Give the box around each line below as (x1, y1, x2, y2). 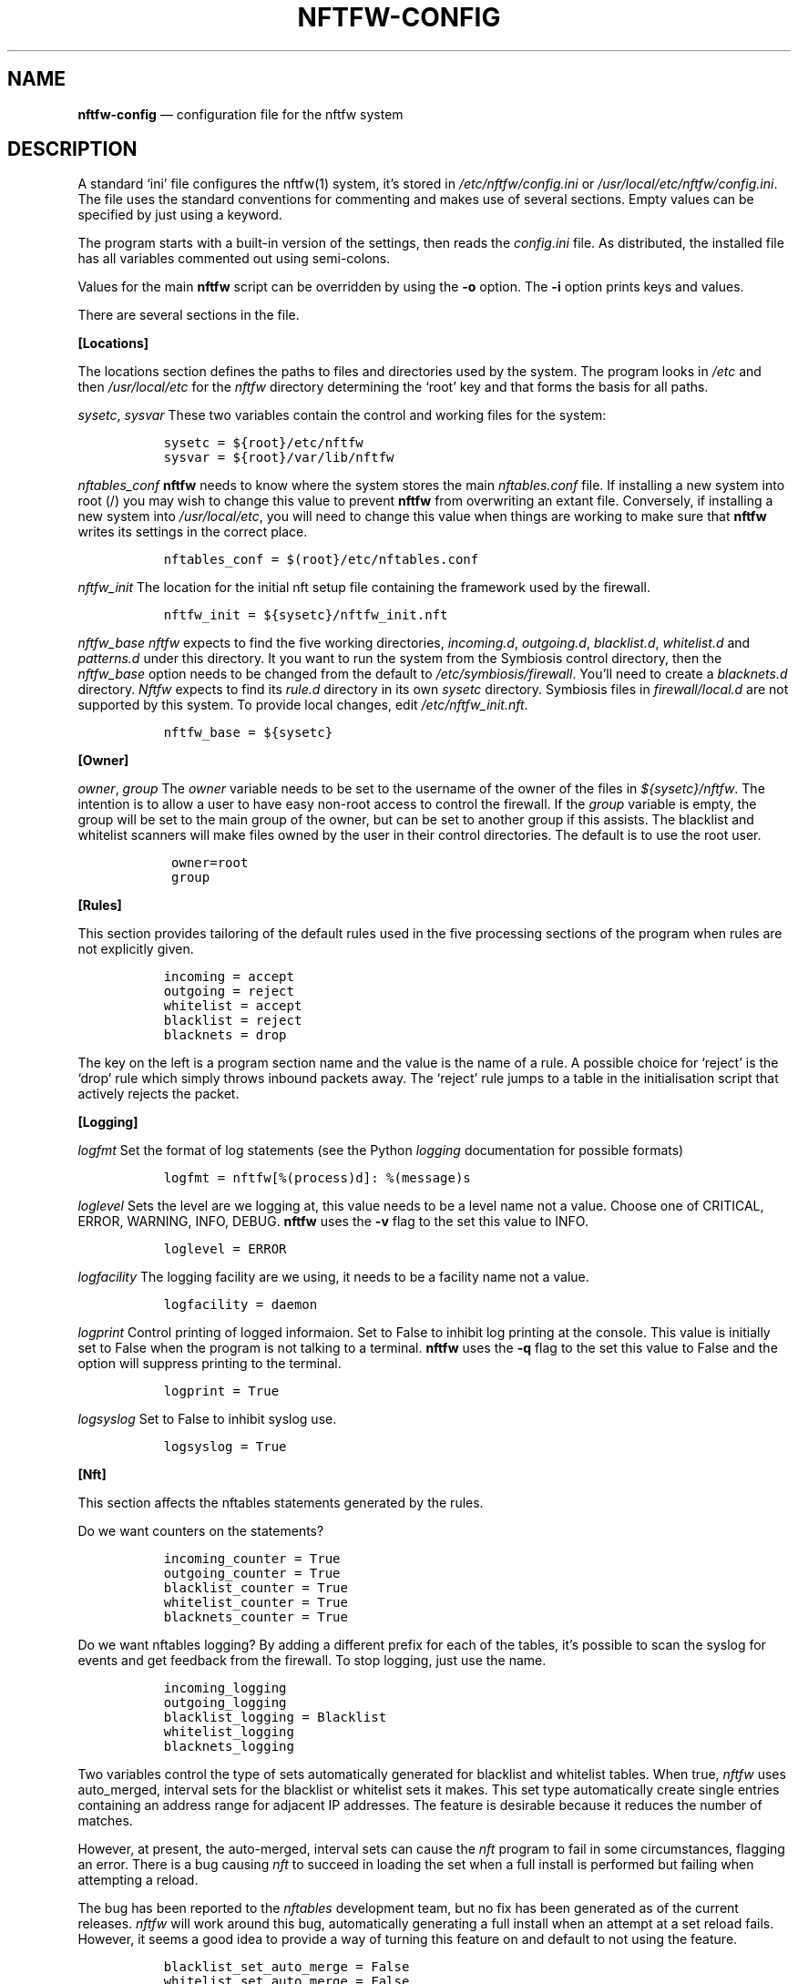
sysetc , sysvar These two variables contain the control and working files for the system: (77, 407, 607, 424)
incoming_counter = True (163, 1551, 341, 1567)
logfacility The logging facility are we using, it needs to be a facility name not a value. (77, 1269, 589, 1285)
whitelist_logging (163, 1724, 294, 1740)
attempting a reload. (77, 1872, 199, 1888)
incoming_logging (163, 1681, 287, 1696)
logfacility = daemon (163, 1297, 318, 1313)
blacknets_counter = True (163, 1610, 348, 1625)
